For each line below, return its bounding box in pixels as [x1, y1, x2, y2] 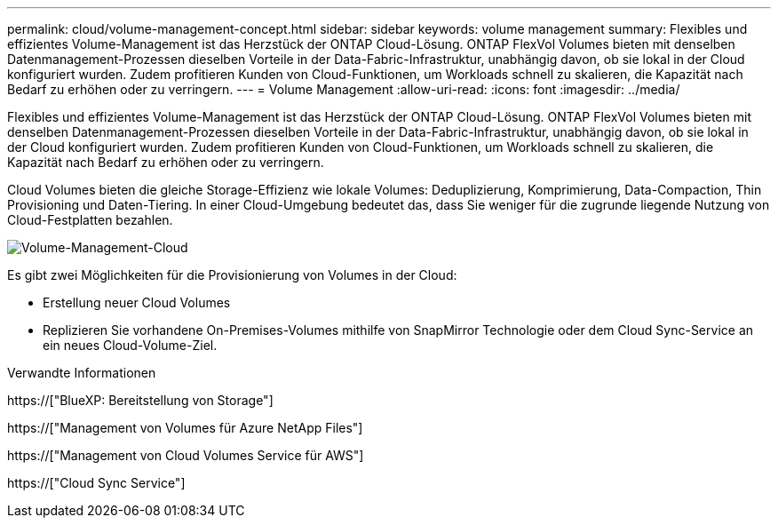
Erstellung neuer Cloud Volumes [43, 295, 231, 310]
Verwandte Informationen [7, 365, 156, 380]
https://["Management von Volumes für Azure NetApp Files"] [7, 420, 363, 435]
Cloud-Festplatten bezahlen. [7, 212, 173, 227]
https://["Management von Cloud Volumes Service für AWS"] [7, 448, 364, 463]
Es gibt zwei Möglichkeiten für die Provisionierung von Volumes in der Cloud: [7, 267, 457, 282]
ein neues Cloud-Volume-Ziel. [43, 338, 218, 353]
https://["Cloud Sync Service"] [7, 475, 186, 490]
